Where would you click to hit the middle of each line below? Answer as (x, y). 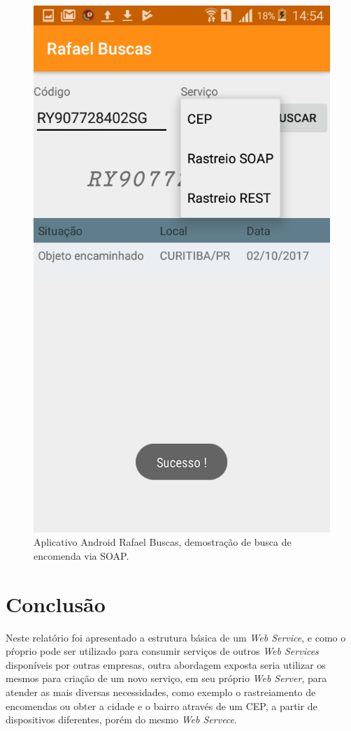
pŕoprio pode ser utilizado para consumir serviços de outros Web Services (162, 651)
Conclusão (56, 603)
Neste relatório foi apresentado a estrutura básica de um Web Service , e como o (176, 637)
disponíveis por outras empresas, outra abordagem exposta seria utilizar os (166, 664)
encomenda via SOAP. (81, 555)
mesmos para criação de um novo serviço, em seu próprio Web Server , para (166, 678)
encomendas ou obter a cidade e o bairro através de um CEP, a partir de (162, 705)
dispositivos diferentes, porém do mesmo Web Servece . (121, 719)
